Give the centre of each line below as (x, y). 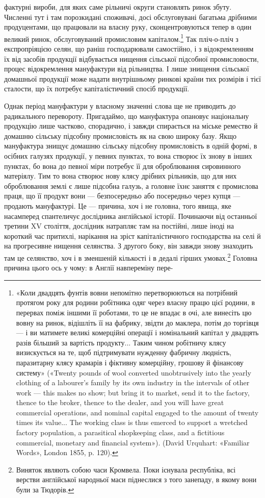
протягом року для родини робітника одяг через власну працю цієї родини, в (136, 302)
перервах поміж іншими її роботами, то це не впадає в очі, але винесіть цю (134, 312)
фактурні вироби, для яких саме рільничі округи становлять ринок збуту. (118, 7)
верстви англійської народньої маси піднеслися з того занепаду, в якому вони (136, 479)
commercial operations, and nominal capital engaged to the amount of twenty (137, 412)
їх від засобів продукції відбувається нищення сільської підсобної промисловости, (131, 58)
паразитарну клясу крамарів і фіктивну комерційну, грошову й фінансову (130, 362)
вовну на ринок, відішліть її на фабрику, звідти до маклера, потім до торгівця (137, 322)
